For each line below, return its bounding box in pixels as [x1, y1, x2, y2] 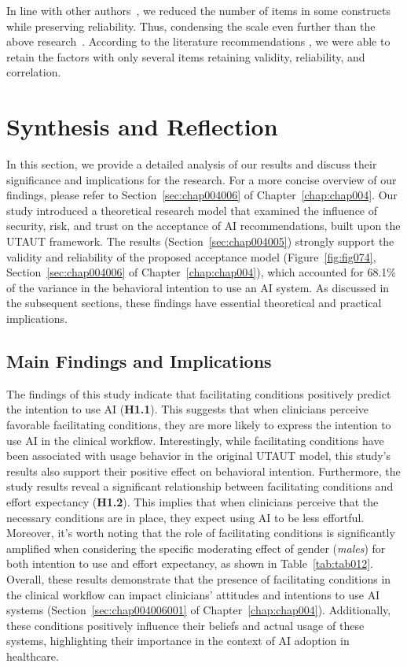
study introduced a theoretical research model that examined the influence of [6, 202, 378, 218]
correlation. [6, 64, 61, 80]
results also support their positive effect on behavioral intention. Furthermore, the [6, 462, 401, 479]
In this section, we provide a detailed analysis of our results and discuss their [6, 156, 377, 172]
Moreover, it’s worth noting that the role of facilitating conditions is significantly [6, 524, 395, 541]
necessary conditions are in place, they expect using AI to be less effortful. [6, 509, 365, 525]
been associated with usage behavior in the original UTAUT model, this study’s [6, 447, 391, 464]
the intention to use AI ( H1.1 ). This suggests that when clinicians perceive [6, 401, 369, 417]
